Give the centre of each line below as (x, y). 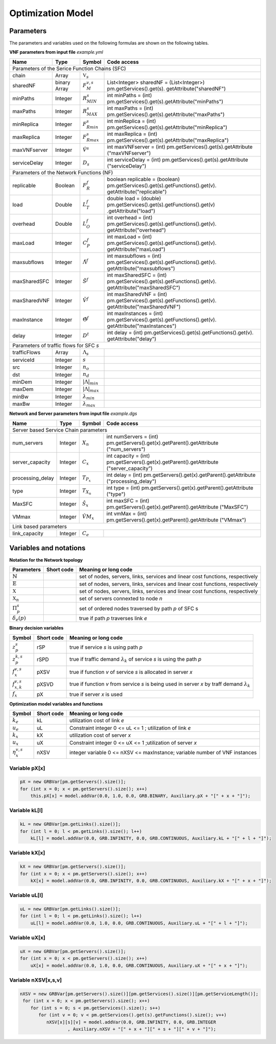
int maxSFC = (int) (128, 500)
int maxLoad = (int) (129, 237)
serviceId (23, 360)
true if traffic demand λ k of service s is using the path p (135, 660)
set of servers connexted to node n (121, 598)
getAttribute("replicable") (137, 192)
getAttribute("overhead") (136, 230)
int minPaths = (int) (129, 96)
